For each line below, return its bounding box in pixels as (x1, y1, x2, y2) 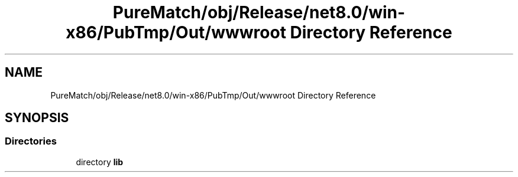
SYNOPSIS (5, 110, 69, 126)
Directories (5, 135, 57, 147)
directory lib (76, 156, 124, 167)
